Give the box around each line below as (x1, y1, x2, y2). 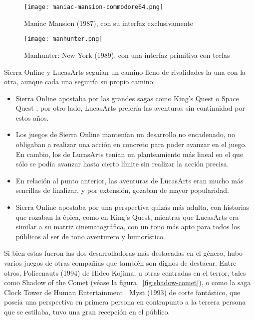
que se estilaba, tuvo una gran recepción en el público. (4, 306, 170, 317)
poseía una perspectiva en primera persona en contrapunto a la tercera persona (4, 297, 246, 307)
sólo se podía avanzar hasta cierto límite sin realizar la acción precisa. (15, 159, 229, 169)
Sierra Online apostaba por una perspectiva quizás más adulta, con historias (15, 202, 250, 212)
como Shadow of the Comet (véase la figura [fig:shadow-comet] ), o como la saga (4, 277, 251, 288)
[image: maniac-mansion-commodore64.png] (24, 3, 164, 10)
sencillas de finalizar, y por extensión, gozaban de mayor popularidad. (15, 185, 229, 195)
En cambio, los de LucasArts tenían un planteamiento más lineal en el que (15, 149, 244, 159)
